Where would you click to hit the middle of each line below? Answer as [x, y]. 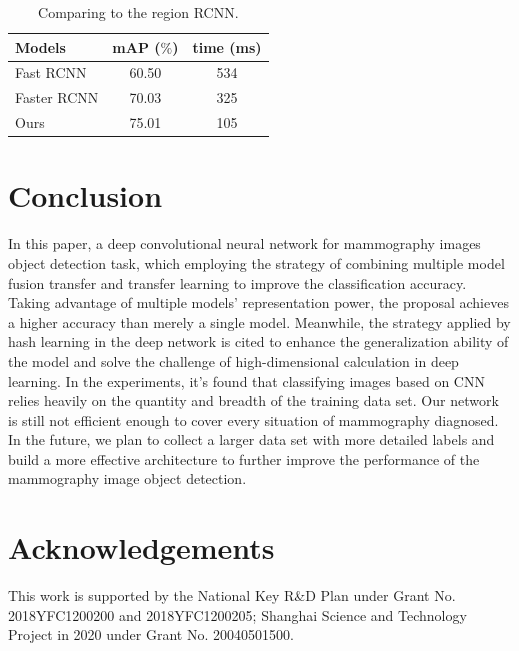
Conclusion [85, 195]
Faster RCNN [57, 97]
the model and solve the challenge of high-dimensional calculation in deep [233, 360]
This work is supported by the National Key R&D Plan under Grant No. [232, 595]
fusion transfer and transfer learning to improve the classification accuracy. [237, 282]
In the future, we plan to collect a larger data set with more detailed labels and [251, 439]
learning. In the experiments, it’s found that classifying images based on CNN [246, 380]
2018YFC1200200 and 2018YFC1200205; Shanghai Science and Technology [237, 614]
